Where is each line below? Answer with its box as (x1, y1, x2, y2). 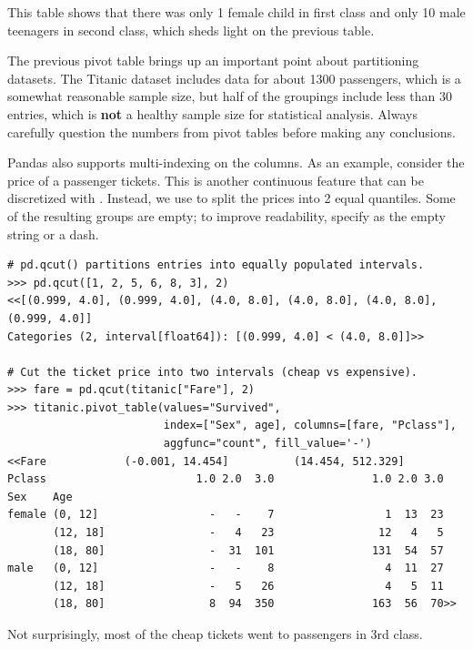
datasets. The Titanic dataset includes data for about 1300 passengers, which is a (7, 68, 461, 87)
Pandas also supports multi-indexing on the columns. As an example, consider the (7, 153, 465, 172)
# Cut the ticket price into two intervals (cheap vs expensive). (7, 365, 418, 379)
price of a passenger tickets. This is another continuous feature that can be (7, 170, 424, 189)
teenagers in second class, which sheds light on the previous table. (7, 20, 375, 39)
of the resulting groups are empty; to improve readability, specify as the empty (7, 206, 446, 225)
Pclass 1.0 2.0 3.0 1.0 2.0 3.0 (7, 472, 444, 486)
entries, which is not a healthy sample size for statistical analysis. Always (7, 104, 418, 123)
